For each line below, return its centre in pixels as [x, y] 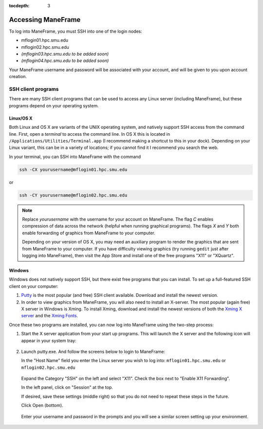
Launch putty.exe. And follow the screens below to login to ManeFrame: [93, 351]
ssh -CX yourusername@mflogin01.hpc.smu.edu [73, 169]
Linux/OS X [21, 118]
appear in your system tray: [49, 340]
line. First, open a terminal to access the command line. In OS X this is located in [90, 134]
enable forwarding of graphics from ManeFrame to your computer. [89, 233]
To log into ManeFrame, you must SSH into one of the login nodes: [75, 31]
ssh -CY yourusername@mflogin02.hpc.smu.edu [73, 195]
